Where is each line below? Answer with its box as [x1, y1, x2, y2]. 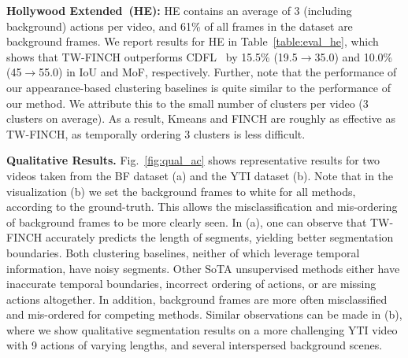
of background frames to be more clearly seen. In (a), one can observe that [6, 213, 367, 230]
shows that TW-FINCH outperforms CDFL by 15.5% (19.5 [6, 48, 298, 65]
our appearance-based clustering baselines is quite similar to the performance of [6, 79, 391, 95]
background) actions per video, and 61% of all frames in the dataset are [6, 17, 353, 34]
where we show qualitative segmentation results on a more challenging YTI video [6, 321, 398, 338]
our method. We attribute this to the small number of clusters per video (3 [6, 94, 369, 111]
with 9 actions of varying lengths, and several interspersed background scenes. [6, 337, 383, 353]
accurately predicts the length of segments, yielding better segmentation [45, 229, 394, 245]
